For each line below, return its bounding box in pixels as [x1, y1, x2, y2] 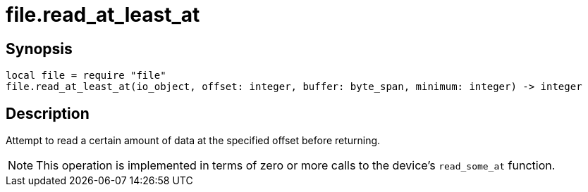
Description [6, 104, 90, 122]
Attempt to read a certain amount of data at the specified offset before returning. [6, 134, 381, 147]
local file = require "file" [6, 70, 166, 82]
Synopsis [6, 39, 73, 58]
